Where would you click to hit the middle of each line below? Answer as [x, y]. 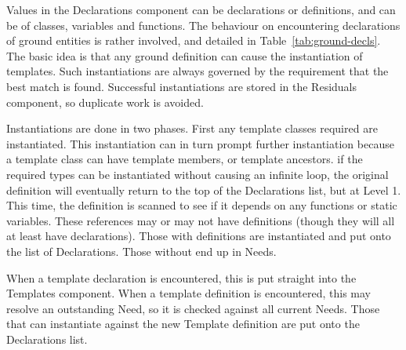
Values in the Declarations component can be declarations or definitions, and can [201, 9]
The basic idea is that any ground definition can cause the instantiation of [185, 55]
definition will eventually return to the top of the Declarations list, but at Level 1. [204, 190]
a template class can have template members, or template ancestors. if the [185, 159]
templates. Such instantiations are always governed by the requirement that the [198, 71]
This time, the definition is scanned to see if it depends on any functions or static [202, 205]
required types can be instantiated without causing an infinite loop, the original [198, 174]
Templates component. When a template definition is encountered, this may [188, 293]
